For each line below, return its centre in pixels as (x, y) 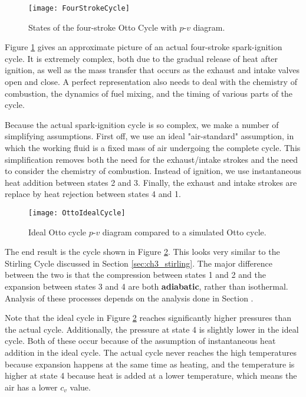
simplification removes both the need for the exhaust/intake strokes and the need (152, 159)
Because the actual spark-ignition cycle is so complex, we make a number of (142, 124)
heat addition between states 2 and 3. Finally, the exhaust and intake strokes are (151, 182)
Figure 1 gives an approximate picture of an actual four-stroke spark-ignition (144, 47)
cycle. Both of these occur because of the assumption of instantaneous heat (140, 341)
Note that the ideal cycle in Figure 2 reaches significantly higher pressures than (148, 318)
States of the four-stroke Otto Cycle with (103, 27)
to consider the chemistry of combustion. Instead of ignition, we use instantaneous (153, 171)
